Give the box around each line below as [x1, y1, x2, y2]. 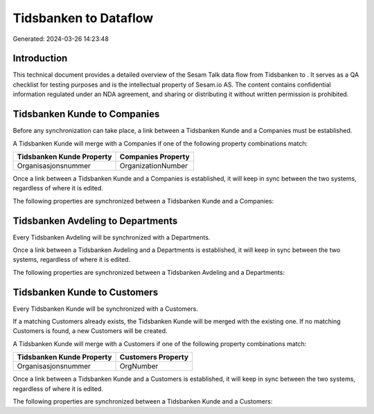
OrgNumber [119, 361, 159, 371]
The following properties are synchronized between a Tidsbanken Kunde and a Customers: [12, 397, 273, 406]
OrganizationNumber [119, 161, 188, 170]
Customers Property [119, 352, 189, 362]
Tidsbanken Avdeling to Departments [12, 215, 178, 226]
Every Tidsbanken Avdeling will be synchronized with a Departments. [12, 233, 211, 242]
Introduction [12, 53, 68, 64]
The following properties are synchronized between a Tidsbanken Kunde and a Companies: [12, 197, 274, 205]
